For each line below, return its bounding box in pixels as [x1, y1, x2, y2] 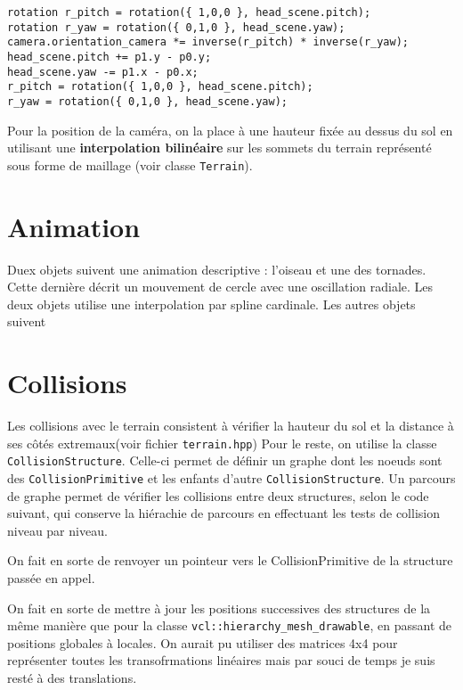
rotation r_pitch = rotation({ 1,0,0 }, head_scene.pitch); [7, 6, 371, 19]
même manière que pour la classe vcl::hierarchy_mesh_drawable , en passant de [7, 616, 452, 635]
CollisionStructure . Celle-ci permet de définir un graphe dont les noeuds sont [7, 451, 443, 470]
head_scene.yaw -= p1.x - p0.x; [7, 65, 199, 78]
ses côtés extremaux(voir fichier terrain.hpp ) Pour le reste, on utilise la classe [7, 433, 437, 452]
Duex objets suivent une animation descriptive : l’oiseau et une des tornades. [7, 259, 426, 278]
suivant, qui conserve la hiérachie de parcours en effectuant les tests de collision [7, 504, 440, 522]
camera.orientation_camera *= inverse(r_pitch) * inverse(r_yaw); [7, 36, 410, 49]
